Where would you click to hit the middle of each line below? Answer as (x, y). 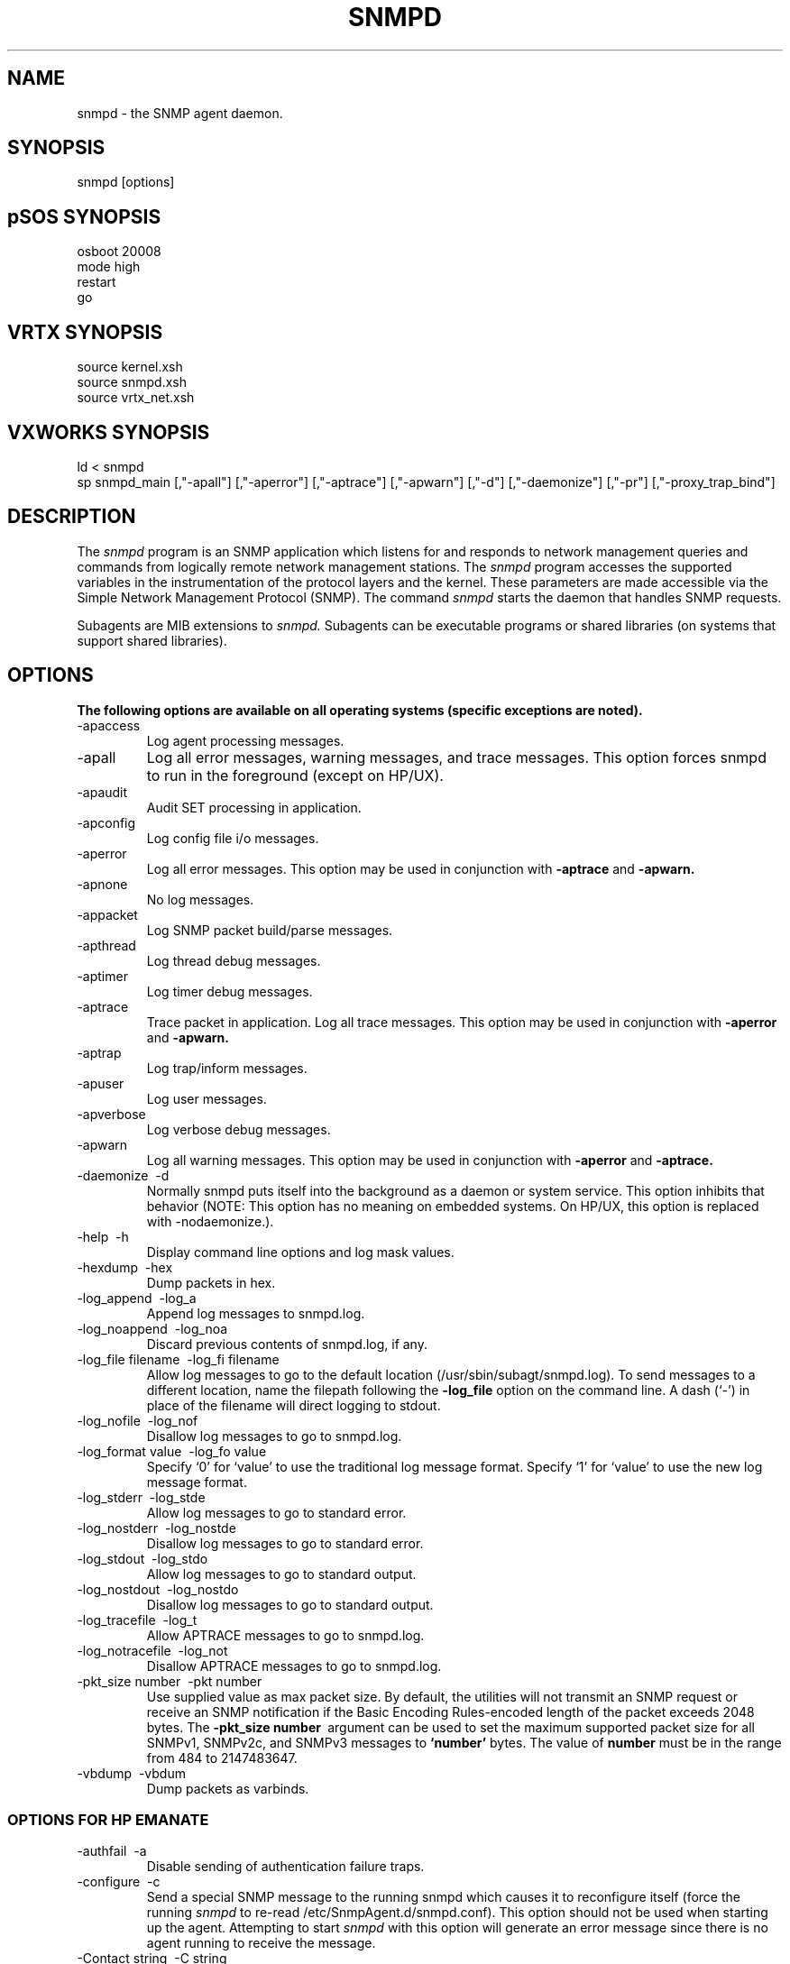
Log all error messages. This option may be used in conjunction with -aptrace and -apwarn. (421, 868)
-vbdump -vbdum (131, 1773)
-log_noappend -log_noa (152, 1328)
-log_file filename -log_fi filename (178, 1359)
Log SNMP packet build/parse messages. (270, 930)
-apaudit (102, 792)
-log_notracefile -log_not (152, 1650)
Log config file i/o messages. (233, 838)
